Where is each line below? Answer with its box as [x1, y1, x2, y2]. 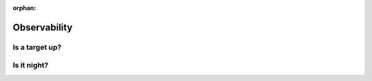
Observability [12, 21, 73, 33]
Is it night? [12, 61, 49, 70]
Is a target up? [12, 42, 62, 52]
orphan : [12, 4, 37, 12]
